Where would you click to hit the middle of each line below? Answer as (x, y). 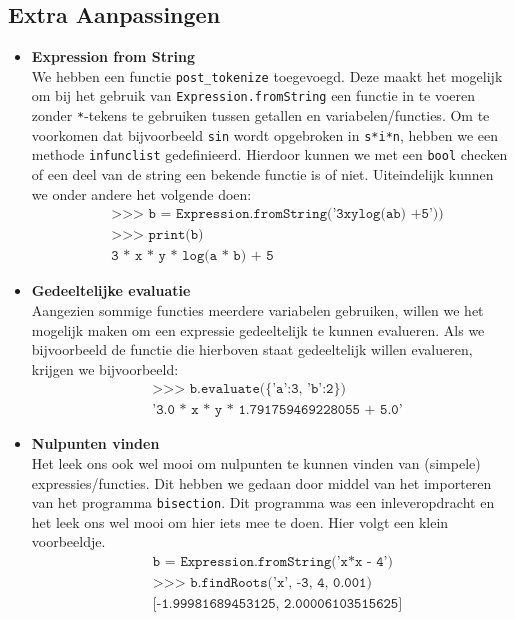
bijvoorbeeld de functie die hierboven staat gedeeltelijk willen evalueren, (252, 349)
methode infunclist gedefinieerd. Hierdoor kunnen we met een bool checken (269, 154)
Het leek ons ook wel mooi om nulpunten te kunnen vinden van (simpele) (256, 462)
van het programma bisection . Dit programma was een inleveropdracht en (263, 502)
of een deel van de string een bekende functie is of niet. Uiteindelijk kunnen (262, 174)
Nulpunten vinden (95, 443)
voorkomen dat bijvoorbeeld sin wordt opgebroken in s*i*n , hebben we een (264, 134)
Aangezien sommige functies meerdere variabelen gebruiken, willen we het (257, 309)
